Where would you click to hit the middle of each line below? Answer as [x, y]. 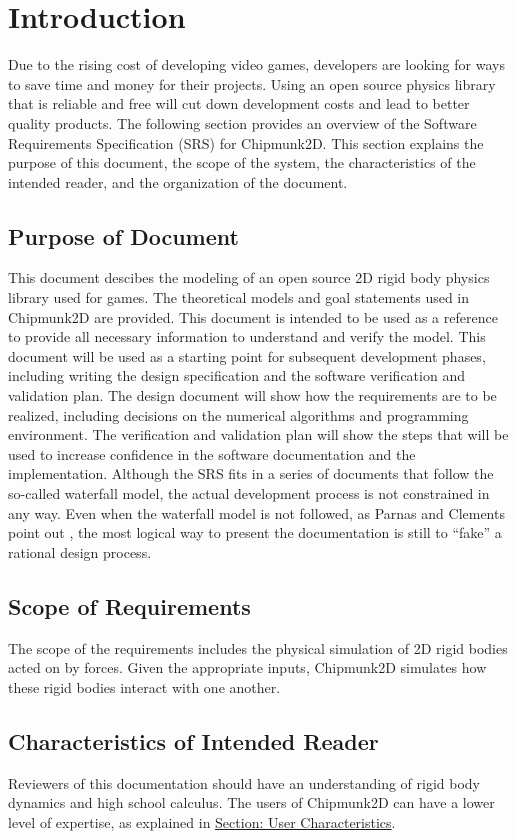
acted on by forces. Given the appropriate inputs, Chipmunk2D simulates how [247, 667]
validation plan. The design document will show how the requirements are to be [252, 395]
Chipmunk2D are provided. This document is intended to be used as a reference [253, 316]
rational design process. [80, 551]
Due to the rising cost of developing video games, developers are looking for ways [256, 64]
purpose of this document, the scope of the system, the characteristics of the [242, 162]
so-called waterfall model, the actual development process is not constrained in [249, 493]
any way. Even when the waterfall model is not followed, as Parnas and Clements [256, 512]
